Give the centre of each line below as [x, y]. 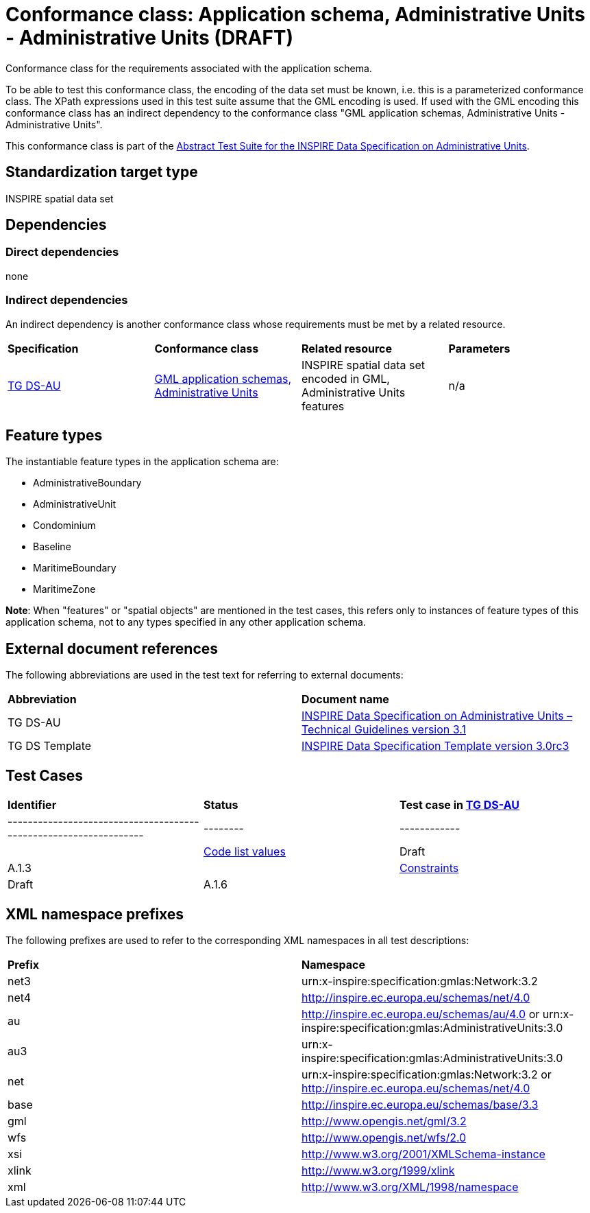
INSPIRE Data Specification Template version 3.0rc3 [435, 746]
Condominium [64, 526]
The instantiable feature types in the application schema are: [142, 462]
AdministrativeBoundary [87, 483]
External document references [112, 648]
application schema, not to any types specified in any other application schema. [186, 622]
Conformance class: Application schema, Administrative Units [295, 14]
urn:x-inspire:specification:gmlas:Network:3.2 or [427, 1074]
